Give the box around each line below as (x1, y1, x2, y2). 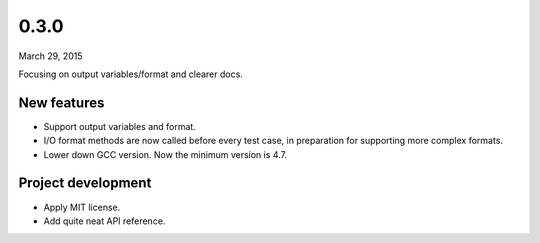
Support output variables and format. (43, 120, 197, 132)
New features (18, 94, 105, 111)
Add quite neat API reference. (43, 215, 166, 227)
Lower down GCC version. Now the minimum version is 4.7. (43, 148, 288, 160)
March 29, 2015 (18, 50, 83, 62)
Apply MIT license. (43, 201, 121, 213)
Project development (18, 175, 152, 192)
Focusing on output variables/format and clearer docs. (18, 68, 244, 80)
